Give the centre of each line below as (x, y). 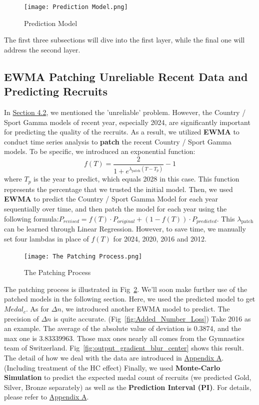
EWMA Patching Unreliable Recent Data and (126, 76)
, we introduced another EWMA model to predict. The (145, 309)
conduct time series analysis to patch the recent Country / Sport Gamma (118, 141)
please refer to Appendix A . (46, 397)
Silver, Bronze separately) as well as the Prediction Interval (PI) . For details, (128, 387)
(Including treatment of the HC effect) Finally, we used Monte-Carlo (112, 367)
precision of (21, 318)
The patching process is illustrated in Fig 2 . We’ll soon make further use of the (126, 289)
